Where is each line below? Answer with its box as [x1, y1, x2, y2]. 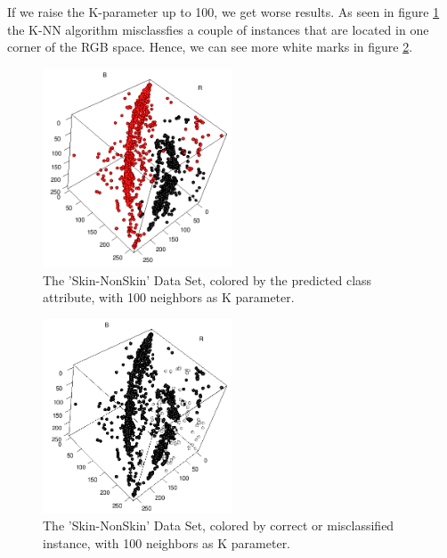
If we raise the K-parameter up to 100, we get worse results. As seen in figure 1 [7, 3, 440, 21]
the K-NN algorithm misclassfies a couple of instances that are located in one [7, 20, 429, 38]
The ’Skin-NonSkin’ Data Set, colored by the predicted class [43, 270, 372, 289]
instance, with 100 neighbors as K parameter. [43, 533, 291, 552]
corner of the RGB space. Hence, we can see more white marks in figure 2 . [7, 37, 413, 56]
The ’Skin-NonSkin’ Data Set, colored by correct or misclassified [43, 516, 394, 535]
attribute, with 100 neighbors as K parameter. [43, 288, 295, 307]
